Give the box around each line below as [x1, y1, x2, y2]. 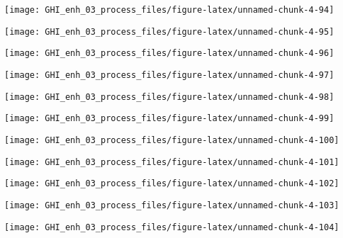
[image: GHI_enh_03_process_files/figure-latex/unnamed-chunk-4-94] [4, 5, 334, 15]
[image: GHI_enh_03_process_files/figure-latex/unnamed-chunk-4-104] [4, 222, 339, 232]
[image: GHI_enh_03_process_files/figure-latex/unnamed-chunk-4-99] [4, 113, 334, 124]
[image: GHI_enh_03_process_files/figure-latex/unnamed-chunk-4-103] [4, 200, 339, 210]
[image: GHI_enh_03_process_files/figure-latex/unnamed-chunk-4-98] [4, 91, 334, 102]
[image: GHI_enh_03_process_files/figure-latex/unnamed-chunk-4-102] [4, 178, 339, 189]
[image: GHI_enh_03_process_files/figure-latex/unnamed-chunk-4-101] [4, 157, 339, 167]
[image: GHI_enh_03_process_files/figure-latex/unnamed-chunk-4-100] [4, 135, 339, 145]
